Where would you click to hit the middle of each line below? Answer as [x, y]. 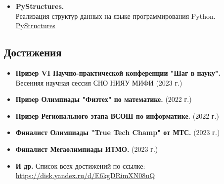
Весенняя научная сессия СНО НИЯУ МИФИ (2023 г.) [99, 82]
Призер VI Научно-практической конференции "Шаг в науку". [118, 72]
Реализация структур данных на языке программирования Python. [115, 16]
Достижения [33, 52]
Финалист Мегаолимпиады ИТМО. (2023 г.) [87, 149]
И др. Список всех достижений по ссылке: [80, 165]
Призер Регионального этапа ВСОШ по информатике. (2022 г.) [117, 115]
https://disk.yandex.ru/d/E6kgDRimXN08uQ [85, 175]
